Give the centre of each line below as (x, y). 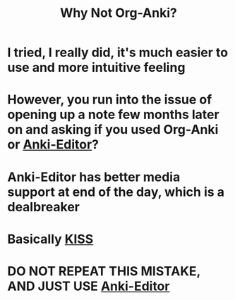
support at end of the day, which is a (116, 192)
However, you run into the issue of (110, 100)
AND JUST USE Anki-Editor (89, 286)
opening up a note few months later (114, 115)
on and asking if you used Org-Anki (113, 130)
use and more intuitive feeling (96, 68)
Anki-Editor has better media (94, 177)
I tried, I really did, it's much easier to (117, 52)
